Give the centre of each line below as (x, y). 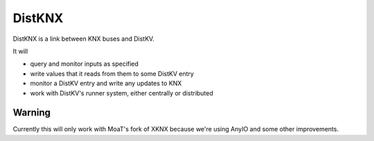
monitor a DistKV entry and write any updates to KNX (106, 84)
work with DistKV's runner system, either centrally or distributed (122, 93)
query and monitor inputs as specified (84, 64)
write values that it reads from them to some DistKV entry (112, 73)
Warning (32, 113)
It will (20, 51)
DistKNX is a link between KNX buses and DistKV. (84, 39)
